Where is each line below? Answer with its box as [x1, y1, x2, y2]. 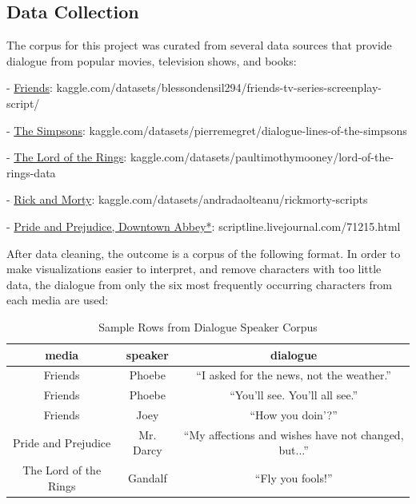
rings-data [6, 164, 56, 181]
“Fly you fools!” [254, 470, 333, 486]
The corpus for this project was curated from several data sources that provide [6, 37, 392, 54]
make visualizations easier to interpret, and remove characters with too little [6, 260, 382, 277]
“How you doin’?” [250, 407, 338, 423]
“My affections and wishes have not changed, [183, 426, 404, 442]
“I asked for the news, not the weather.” [196, 367, 391, 383]
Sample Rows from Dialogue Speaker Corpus [98, 318, 318, 335]
